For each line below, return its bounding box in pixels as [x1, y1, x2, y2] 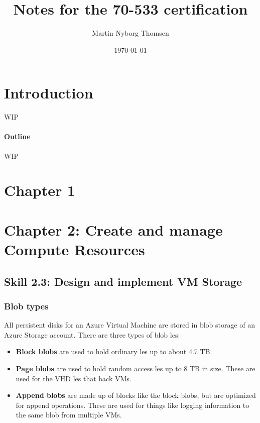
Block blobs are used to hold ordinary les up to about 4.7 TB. [16, 346, 212, 357]
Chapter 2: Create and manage [4, 219, 223, 240]
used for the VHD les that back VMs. [16, 373, 132, 383]
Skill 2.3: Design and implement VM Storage [4, 273, 242, 289]
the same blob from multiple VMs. [16, 409, 122, 420]
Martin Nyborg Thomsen [92, 28, 169, 38]
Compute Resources [4, 239, 145, 259]
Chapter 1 [4, 180, 76, 200]
